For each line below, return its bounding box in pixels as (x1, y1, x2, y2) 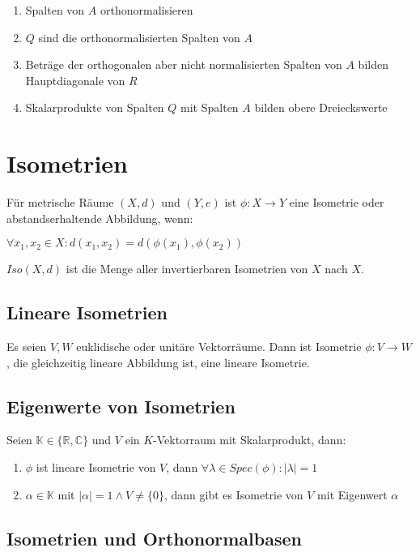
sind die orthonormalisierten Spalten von (38, 28, 240, 45)
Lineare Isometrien (6, 300, 168, 325)
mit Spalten (180, 99, 239, 116)
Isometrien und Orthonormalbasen (6, 525, 302, 550)
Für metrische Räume (6, 194, 114, 211)
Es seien (6, 338, 47, 355)
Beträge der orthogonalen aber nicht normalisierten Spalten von (25, 56, 342, 73)
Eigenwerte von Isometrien (6, 393, 235, 418)
